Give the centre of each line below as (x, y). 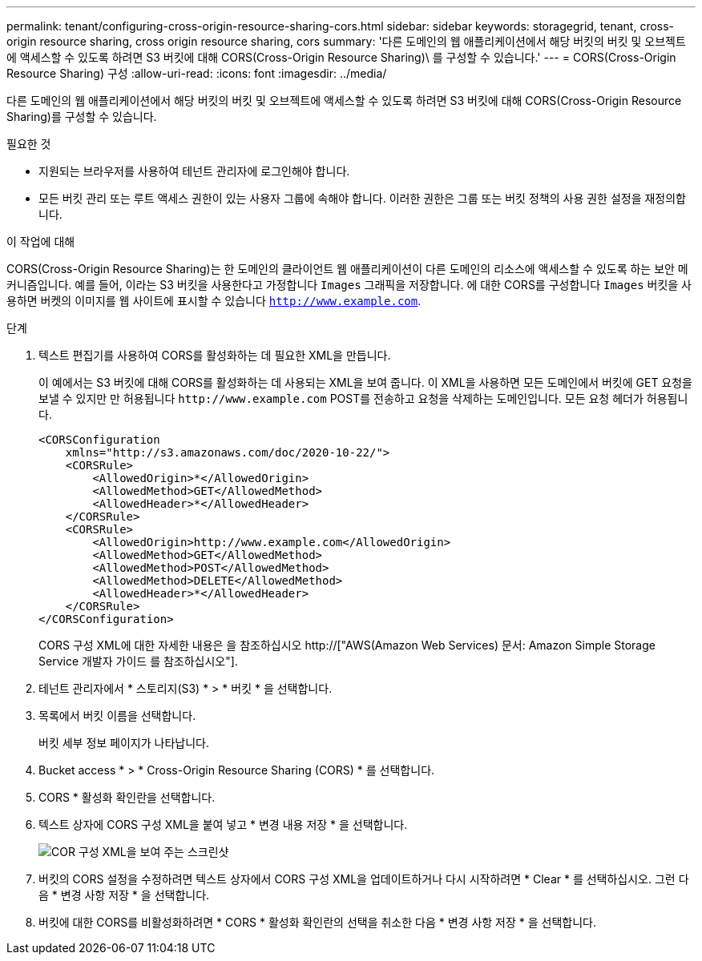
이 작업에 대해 (41, 241)
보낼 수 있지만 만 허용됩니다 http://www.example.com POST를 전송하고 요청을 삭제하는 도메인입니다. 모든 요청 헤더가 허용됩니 (363, 398)
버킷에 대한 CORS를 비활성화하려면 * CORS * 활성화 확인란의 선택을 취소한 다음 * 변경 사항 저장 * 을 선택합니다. (318, 922)
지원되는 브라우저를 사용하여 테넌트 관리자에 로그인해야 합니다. (194, 171)
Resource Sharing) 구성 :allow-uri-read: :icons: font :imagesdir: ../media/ (197, 73)
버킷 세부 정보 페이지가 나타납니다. (124, 743)
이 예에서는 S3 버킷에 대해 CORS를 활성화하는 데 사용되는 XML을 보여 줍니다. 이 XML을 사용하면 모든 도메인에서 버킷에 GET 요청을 (365, 382)
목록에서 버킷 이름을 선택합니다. (117, 716)
